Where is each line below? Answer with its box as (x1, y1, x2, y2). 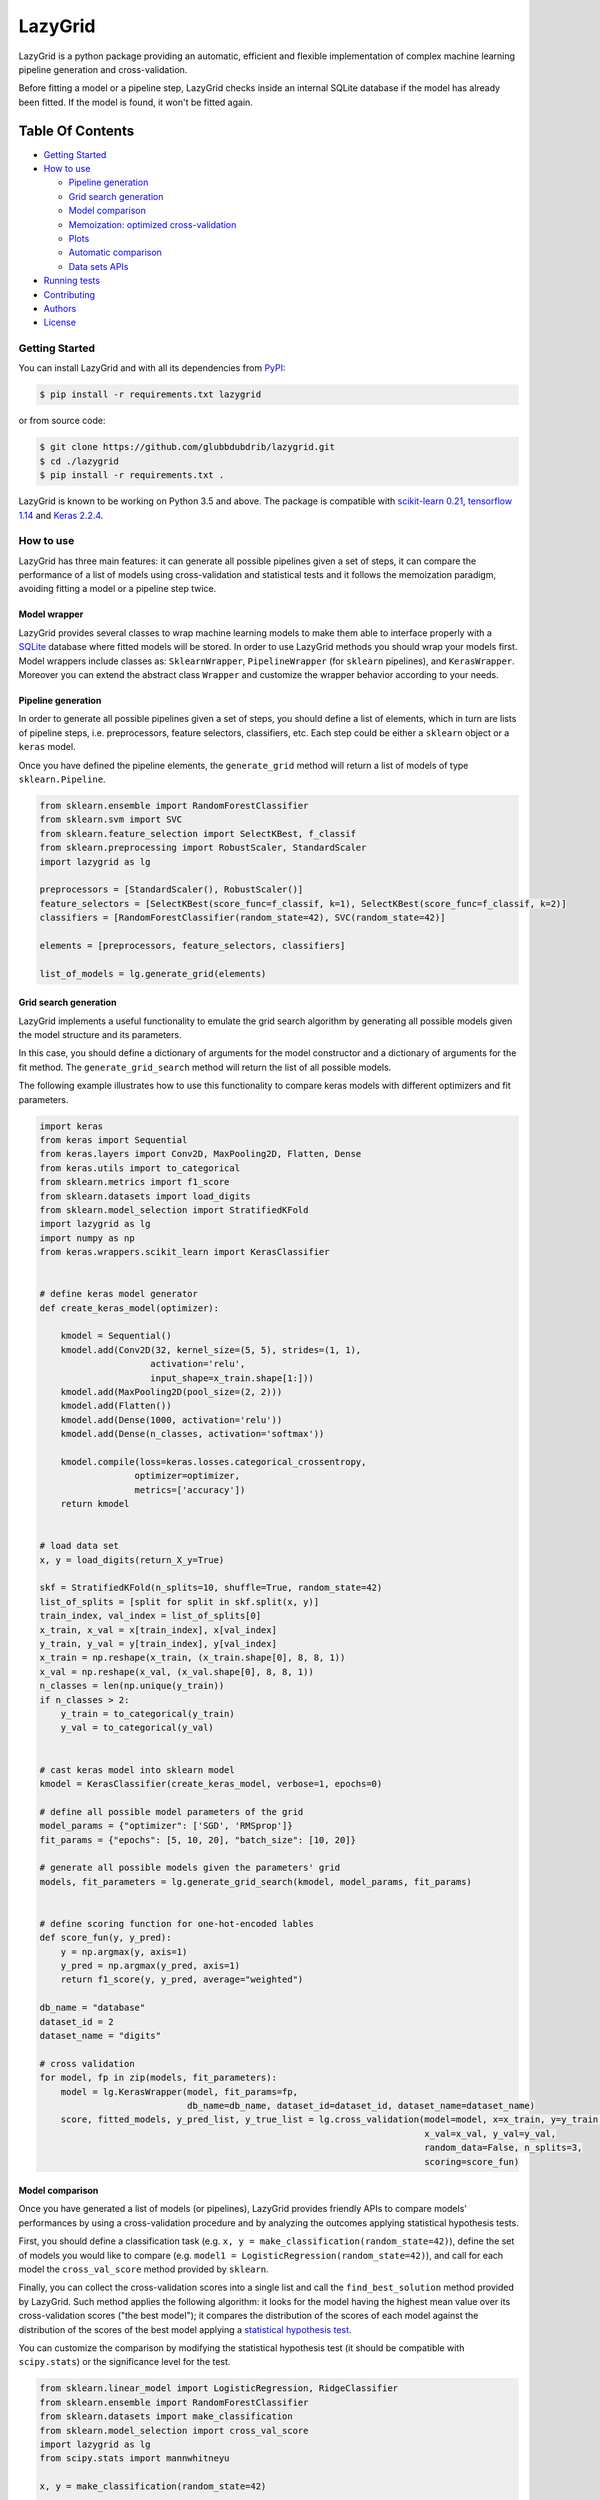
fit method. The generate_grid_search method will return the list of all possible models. (18, 1061, 392, 1073)
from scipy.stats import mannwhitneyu (39, 2453, 230, 2464)
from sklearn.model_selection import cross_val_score (39, 2425, 309, 2436)
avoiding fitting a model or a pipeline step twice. (18, 583, 217, 595)
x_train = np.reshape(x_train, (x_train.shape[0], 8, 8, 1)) (39, 1652, 346, 1664)
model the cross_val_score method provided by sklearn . (18, 2263, 269, 2275)
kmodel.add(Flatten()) (60, 1400, 172, 1412)
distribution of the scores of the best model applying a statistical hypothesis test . (18, 2323, 352, 2335)
